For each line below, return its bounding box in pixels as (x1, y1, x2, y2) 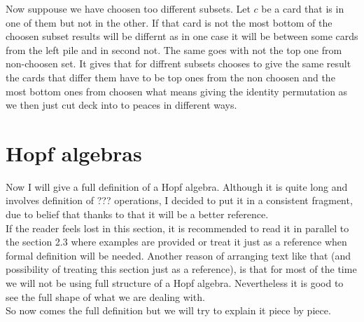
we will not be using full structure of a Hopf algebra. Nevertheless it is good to (6, 276, 344, 290)
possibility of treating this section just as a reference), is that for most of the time (6, 262, 357, 276)
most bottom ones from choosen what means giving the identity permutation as (6, 83, 348, 98)
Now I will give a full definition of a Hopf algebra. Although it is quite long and (6, 179, 348, 194)
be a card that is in (261, 1, 344, 15)
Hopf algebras (6, 138, 142, 167)
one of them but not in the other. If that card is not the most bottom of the (6, 15, 332, 29)
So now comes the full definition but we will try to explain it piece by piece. (6, 303, 331, 318)
